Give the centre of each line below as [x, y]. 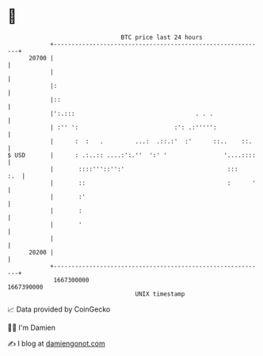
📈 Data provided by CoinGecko [59, 309]
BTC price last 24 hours [162, 37]
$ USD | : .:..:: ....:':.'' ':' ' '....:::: [132, 155]
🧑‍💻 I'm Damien [32, 327]
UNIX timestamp [160, 294]
